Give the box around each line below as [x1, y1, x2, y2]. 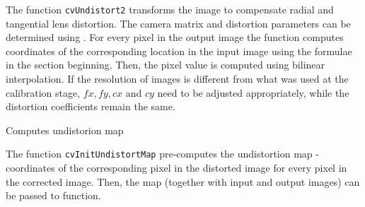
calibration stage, [6, 85, 81, 100]
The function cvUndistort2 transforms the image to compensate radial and [6, 2, 334, 16]
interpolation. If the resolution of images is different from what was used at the [6, 71, 349, 86]
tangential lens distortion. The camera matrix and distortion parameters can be [6, 16, 351, 30]
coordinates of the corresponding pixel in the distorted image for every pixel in [6, 160, 347, 175]
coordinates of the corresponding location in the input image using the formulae [6, 43, 352, 58]
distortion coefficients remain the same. [6, 99, 175, 114]
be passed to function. [6, 188, 101, 203]
